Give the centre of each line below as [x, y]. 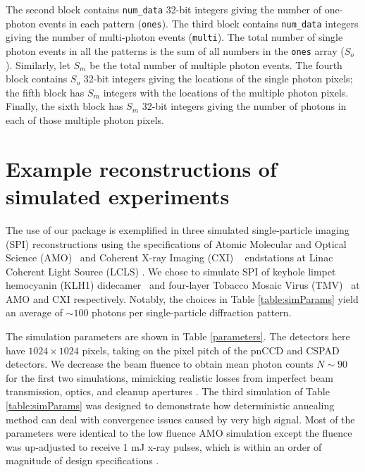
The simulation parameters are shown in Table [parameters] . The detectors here [178, 336]
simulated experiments [118, 195]
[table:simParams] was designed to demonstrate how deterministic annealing [170, 405]
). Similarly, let [38, 64]
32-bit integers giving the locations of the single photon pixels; [218, 79]
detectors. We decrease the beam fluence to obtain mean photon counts [160, 364]
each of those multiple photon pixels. [85, 120]
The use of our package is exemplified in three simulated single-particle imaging [178, 229]
